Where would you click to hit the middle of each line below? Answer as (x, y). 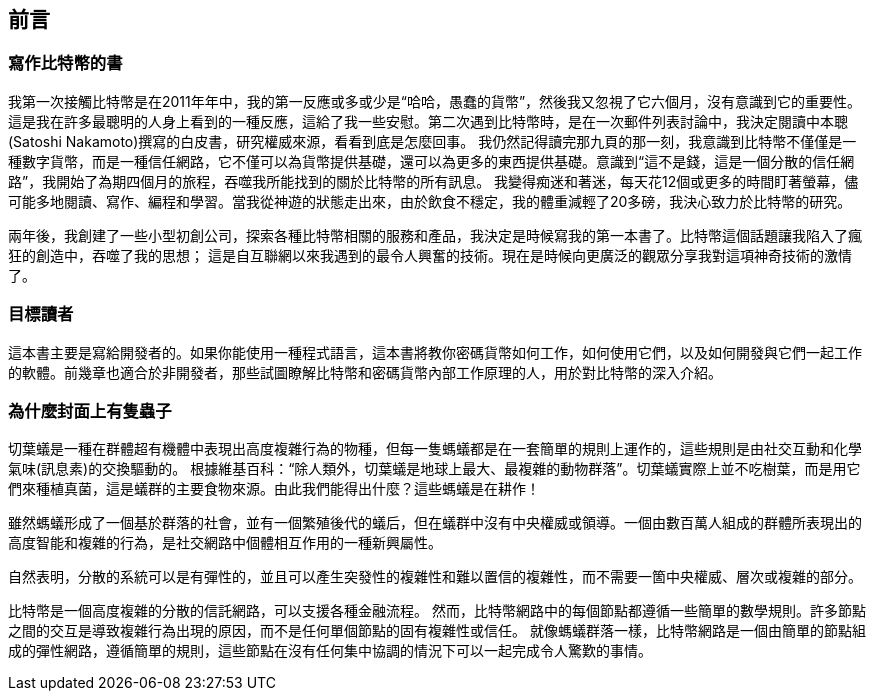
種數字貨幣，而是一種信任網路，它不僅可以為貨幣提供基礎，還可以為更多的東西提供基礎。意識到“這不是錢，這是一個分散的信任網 (431, 161)
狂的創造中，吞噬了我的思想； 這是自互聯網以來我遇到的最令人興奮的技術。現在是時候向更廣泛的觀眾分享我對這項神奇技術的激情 (430, 255)
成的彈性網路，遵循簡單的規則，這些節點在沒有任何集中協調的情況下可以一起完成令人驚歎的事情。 (330, 651)
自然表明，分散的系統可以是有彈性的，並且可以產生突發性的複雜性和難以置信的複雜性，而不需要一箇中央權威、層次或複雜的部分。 (435, 577)
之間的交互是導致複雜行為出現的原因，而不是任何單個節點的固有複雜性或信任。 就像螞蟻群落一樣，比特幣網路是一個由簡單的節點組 (437, 631)
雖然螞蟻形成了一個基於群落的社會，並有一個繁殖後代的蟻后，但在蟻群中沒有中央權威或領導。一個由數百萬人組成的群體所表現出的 (435, 523)
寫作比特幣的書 (65, 63)
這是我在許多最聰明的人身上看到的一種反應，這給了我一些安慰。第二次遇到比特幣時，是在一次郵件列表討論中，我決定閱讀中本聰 (428, 121)
